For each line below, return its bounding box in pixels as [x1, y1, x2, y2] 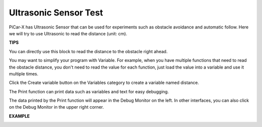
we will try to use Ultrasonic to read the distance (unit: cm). [9, 30, 128, 36]
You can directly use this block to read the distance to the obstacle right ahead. [9, 48, 168, 54]
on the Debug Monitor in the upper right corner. [9, 104, 104, 110]
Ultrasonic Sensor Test [9, 7, 103, 18]
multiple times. [9, 71, 38, 77]
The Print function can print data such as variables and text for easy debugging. [9, 88, 169, 94]
